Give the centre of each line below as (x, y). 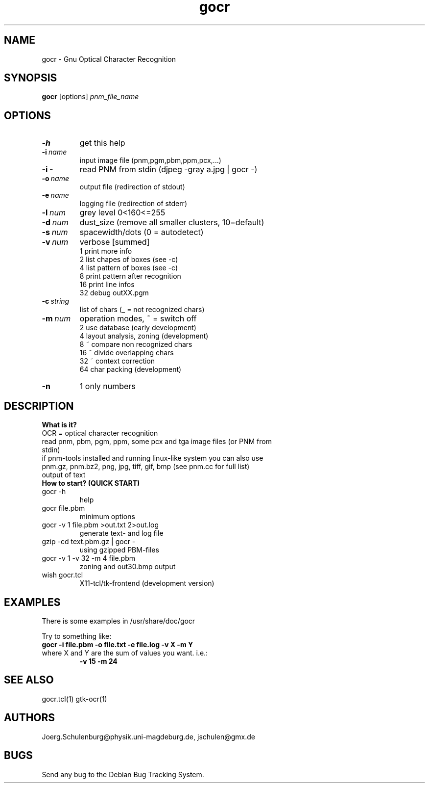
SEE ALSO (29, 680)
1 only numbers (107, 386)
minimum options (107, 517)
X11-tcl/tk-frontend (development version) (147, 583)
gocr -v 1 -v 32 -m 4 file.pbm (89, 558)
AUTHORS (30, 718)
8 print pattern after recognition (130, 276)
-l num (54, 213)
